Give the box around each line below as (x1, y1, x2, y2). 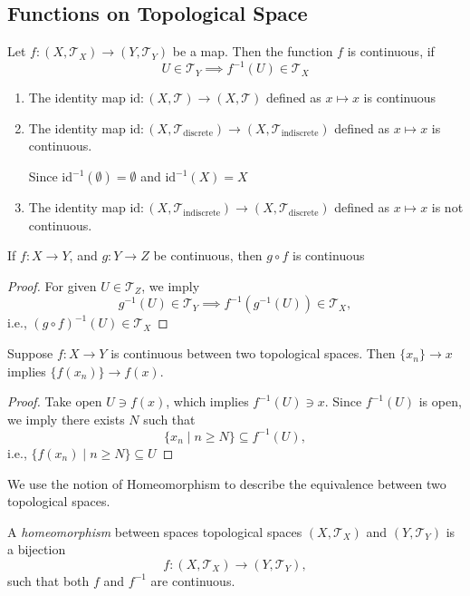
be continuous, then (153, 246, 263, 265)
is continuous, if (347, 42, 435, 61)
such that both (7, 571, 90, 590)
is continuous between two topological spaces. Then (110, 344, 396, 363)
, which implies (166, 392, 249, 411)
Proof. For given (7, 276, 97, 295)
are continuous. (150, 571, 235, 590)
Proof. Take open (7, 392, 102, 411)
